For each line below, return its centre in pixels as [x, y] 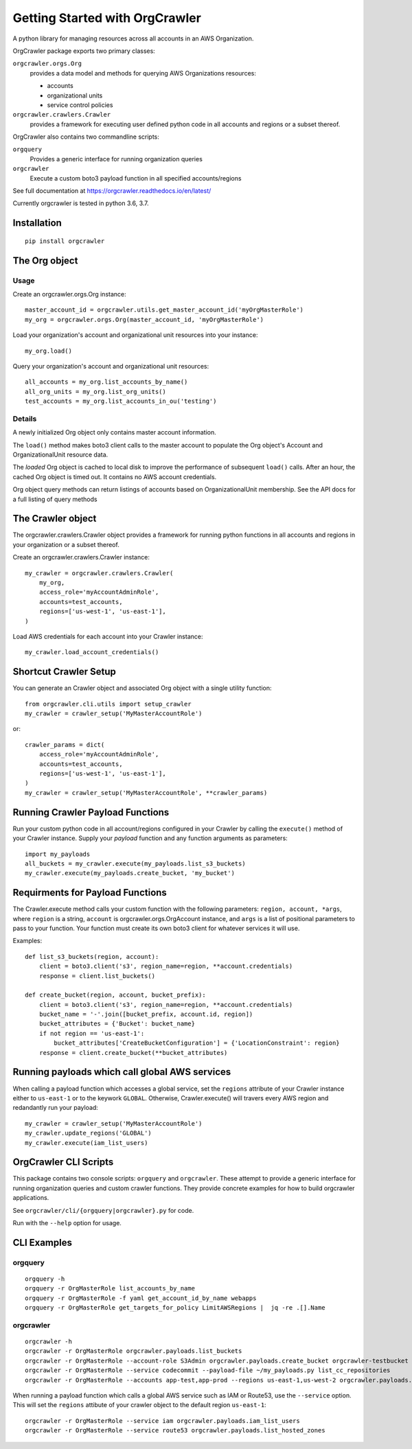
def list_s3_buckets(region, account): [92, 957]
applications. [31, 1198]
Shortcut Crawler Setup [65, 672]
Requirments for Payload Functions [90, 893]
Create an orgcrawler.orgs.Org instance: [69, 294]
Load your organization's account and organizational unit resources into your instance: [135, 335]
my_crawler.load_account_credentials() [92, 652]
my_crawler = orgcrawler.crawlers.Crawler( [99, 573]
